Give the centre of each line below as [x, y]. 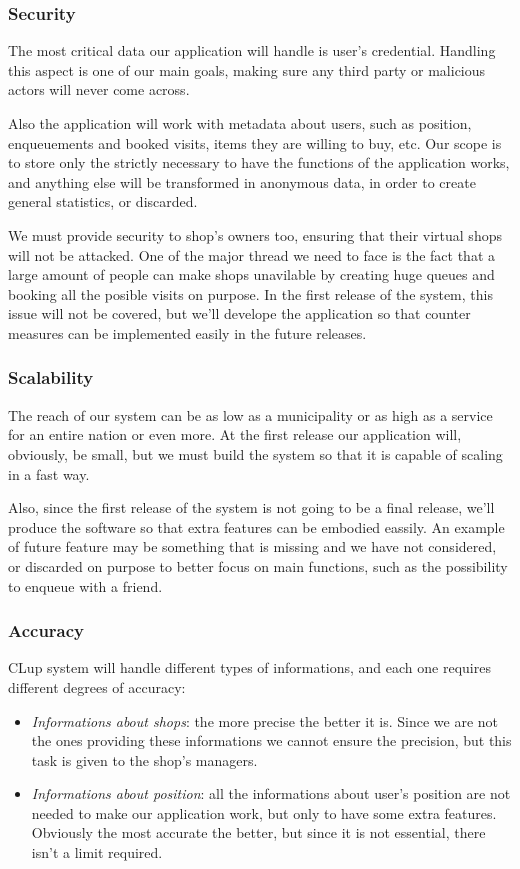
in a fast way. [49, 473]
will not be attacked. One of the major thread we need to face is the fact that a [252, 254]
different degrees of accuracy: [97, 686]
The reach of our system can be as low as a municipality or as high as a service [250, 414]
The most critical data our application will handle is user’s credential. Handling [252, 50]
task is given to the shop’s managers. [144, 759]
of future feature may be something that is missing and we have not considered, [252, 546]
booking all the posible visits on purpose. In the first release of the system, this [250, 293]
